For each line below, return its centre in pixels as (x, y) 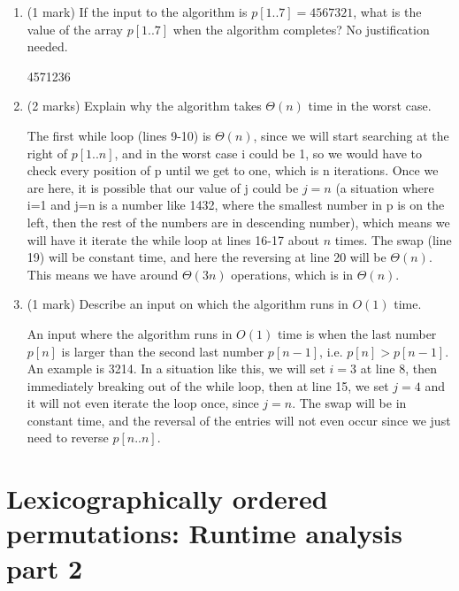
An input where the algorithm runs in (130, 333)
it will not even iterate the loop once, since (143, 403)
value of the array (75, 29)
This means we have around (103, 274)
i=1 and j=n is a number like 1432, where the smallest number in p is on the (236, 205)
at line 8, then (399, 368)
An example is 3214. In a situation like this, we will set (176, 368)
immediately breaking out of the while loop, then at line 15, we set (208, 385)
